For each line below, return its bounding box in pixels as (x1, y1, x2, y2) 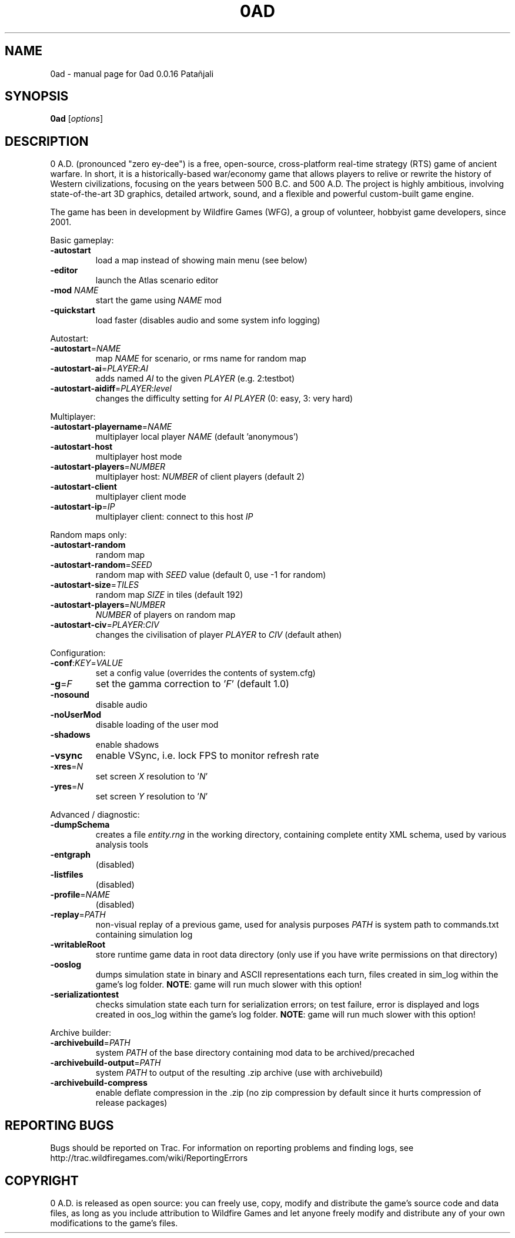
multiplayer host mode (95, 451, 182, 462)
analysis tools (95, 839, 149, 850)
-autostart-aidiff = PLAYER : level (50, 383, 172, 394)
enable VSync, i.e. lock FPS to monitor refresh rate (95, 750, 319, 762)
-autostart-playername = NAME (50, 421, 172, 432)
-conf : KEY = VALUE (50, 658, 123, 668)
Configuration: (50, 648, 106, 658)
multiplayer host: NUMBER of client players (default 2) (95, 471, 305, 482)
